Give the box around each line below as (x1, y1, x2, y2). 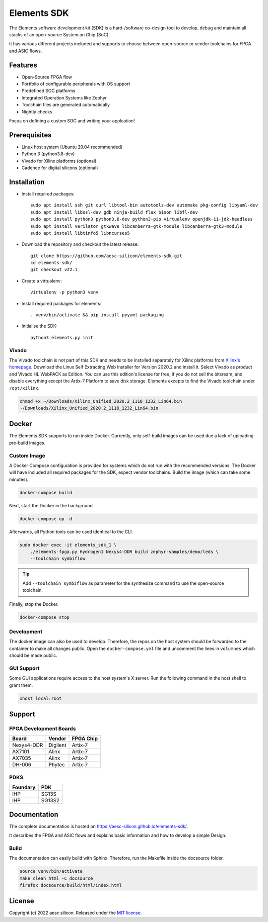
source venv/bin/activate (19, 868, 83, 874)
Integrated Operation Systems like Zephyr (21, 94, 107, 100)
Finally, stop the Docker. (9, 601, 59, 607)
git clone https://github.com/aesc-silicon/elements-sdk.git (30, 253, 182, 259)
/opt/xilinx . (9, 385, 40, 391)
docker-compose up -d (19, 516, 72, 522)
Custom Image (9, 452, 46, 459)
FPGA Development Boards (9, 725, 76, 732)
